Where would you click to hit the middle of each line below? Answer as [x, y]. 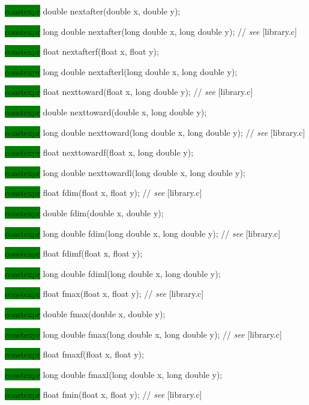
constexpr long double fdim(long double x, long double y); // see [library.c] [143, 233]
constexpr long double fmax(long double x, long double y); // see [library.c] [143, 334]
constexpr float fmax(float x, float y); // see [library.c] [104, 294]
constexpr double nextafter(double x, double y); [93, 11]
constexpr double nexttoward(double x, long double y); [106, 111]
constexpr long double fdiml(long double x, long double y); [113, 273]
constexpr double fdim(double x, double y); [84, 212]
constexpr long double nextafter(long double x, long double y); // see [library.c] [151, 31]
